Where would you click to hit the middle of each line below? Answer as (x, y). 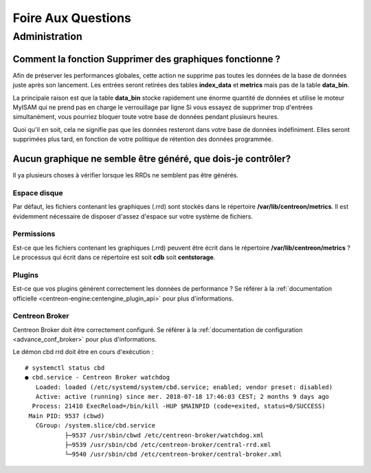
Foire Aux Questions (72, 18)
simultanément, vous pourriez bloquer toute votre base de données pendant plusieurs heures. (146, 117)
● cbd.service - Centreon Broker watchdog (98, 377)
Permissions (34, 234)
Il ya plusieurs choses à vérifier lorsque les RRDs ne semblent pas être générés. (125, 175)
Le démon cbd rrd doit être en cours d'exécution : (83, 352)
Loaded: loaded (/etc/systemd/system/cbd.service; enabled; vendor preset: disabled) (184, 387)
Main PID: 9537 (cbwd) (67, 416)
